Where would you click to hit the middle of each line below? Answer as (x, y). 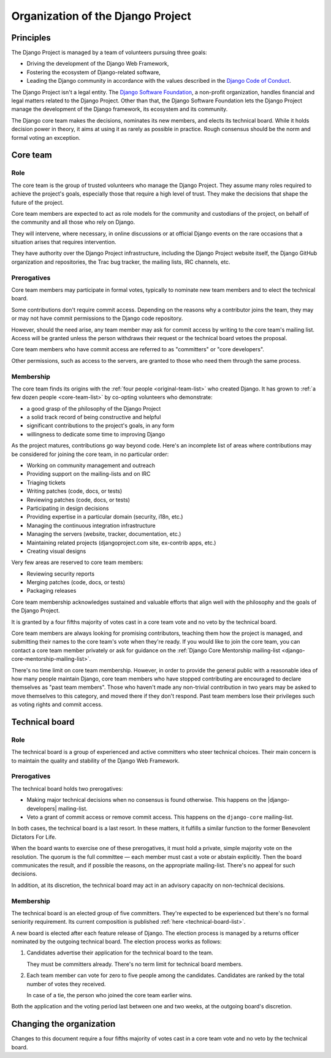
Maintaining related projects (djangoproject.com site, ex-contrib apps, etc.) (121, 542)
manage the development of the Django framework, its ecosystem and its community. (120, 109)
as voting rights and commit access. (57, 704)
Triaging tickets (46, 482)
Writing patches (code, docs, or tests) (74, 491)
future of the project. (38, 202)
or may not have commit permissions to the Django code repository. (97, 318)
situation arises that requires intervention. (64, 242)
